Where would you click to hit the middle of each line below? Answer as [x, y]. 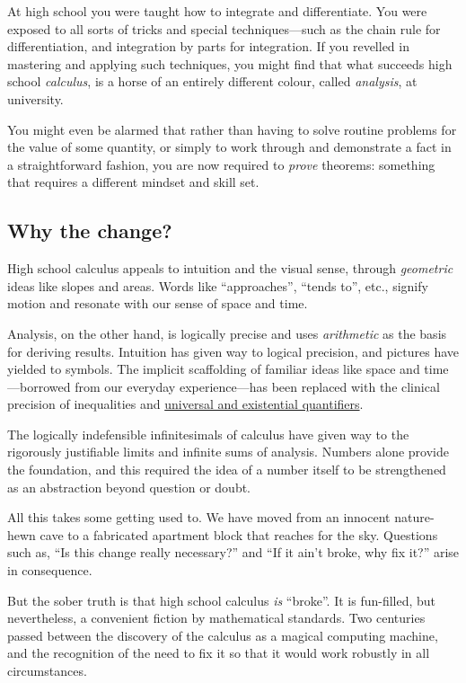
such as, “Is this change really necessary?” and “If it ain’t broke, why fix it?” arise [233, 552]
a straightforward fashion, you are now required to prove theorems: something [221, 164]
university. [35, 98]
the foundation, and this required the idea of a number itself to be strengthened [227, 470]
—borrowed [39, 386]
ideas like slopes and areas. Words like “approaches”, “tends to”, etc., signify [218, 285]
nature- [414, 517]
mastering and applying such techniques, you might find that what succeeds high [230, 63]
